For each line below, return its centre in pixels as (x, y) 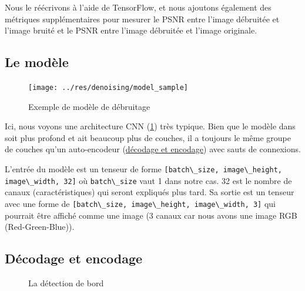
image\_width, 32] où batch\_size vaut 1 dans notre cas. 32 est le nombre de (148, 180)
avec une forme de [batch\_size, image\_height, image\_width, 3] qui (140, 203)
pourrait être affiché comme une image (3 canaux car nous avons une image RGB (151, 215)
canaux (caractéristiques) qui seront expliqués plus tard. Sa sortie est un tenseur (150, 192)
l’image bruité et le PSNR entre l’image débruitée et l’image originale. (131, 30)
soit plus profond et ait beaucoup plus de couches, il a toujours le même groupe (148, 137)
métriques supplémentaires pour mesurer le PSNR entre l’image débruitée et (142, 19)
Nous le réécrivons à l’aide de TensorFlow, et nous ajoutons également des (138, 7)
